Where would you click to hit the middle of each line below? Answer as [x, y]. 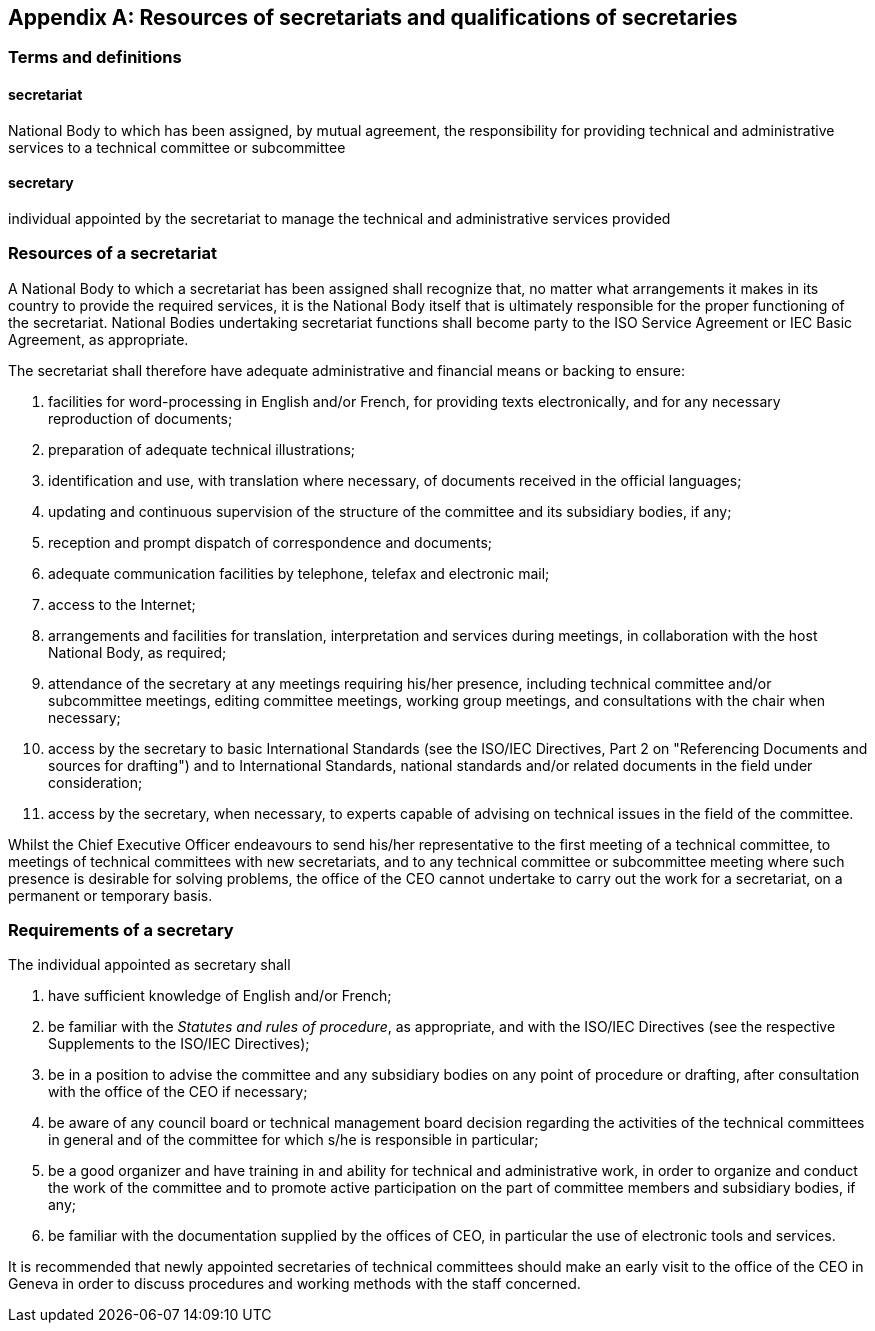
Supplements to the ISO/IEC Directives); [179, 1044]
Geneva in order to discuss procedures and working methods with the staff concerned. [294, 1284]
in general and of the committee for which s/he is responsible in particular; [293, 1140]
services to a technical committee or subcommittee [177, 147]
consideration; [95, 782]
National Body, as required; [137, 652]
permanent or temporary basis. [110, 895]
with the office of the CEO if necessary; [178, 1092]
